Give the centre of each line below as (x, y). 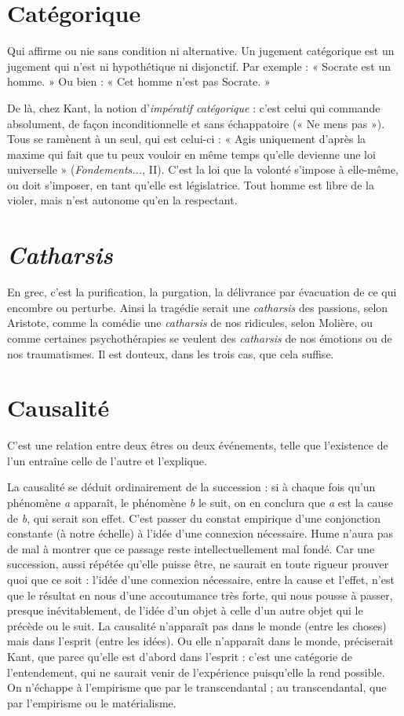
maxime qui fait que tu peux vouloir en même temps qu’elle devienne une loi (191, 154)
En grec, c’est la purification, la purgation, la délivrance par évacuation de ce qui (202, 292)
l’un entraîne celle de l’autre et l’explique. (107, 460)
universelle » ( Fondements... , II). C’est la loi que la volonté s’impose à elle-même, (203, 169)
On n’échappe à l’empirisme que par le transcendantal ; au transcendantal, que (197, 687)
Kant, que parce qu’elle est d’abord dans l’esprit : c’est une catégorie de (180, 656)
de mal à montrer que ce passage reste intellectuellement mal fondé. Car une (191, 548)
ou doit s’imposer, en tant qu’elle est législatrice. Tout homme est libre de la (191, 184)
